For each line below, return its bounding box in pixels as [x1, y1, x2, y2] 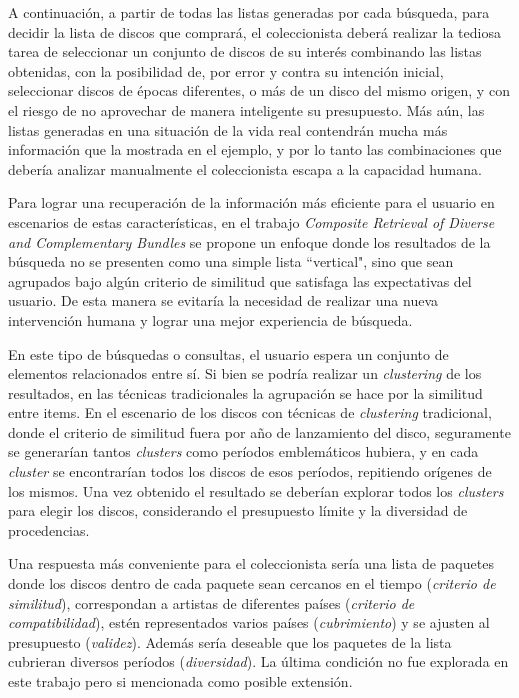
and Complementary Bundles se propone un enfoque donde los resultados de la [8, 231, 491, 252]
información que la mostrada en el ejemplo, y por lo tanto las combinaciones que [8, 139, 502, 160]
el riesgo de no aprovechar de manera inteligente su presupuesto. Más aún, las [8, 99, 485, 120]
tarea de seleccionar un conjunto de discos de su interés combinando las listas [8, 41, 482, 62]
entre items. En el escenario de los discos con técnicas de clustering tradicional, [8, 402, 492, 423]
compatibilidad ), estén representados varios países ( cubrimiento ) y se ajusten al [8, 612, 490, 633]
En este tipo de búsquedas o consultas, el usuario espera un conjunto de [8, 343, 449, 364]
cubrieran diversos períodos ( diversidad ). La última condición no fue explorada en [8, 651, 509, 672]
